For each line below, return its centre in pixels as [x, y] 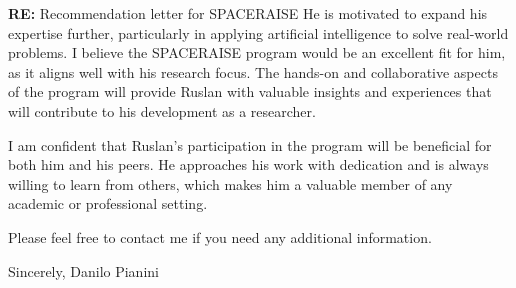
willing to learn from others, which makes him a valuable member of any [230, 183]
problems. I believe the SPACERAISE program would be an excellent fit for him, [257, 52]
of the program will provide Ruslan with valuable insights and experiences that [250, 91]
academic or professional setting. [108, 203]
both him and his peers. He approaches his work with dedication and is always [248, 164]
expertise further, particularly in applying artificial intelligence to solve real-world [258, 32]
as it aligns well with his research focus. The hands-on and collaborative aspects [253, 71]
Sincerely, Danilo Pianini [83, 270]
